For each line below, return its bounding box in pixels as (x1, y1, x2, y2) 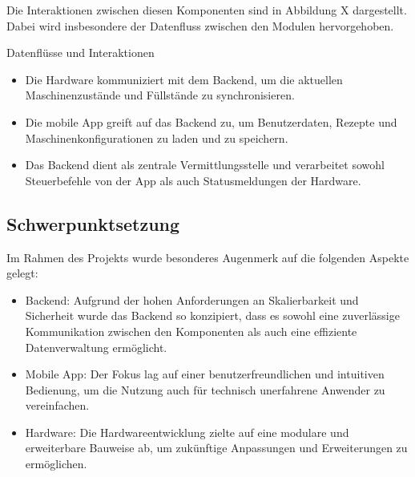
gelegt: (6, 265, 38, 281)
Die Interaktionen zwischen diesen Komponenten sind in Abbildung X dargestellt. (6, 2, 407, 18)
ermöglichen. (25, 455, 87, 472)
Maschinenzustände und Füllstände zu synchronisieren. (25, 87, 295, 103)
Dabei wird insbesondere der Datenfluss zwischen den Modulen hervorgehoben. (6, 17, 394, 34)
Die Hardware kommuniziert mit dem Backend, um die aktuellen (25, 71, 343, 87)
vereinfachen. (25, 397, 90, 414)
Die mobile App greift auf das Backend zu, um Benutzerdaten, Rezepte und (25, 113, 397, 130)
